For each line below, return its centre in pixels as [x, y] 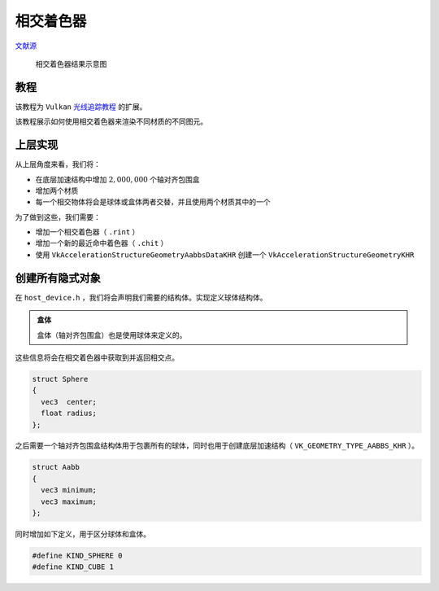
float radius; [69, 414]
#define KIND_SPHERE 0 [77, 556]
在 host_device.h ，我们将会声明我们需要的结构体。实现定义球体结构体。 [141, 297]
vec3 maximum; [69, 501]
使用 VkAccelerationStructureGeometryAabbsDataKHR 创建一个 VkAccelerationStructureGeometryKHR [225, 254]
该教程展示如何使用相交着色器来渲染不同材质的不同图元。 [111, 121]
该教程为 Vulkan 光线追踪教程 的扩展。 [81, 107]
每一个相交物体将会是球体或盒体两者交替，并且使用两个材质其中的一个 [153, 202]
